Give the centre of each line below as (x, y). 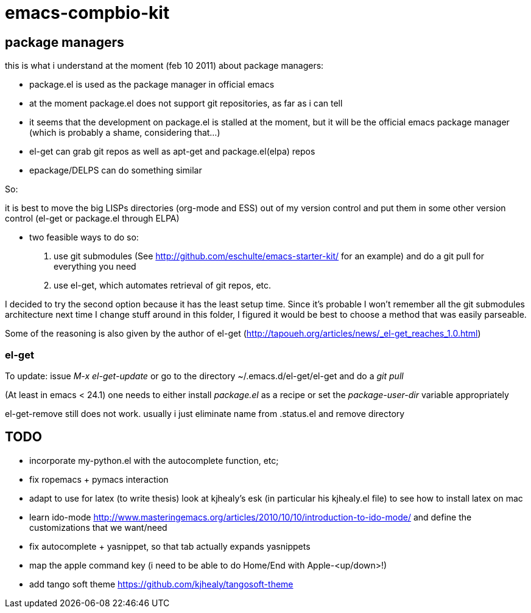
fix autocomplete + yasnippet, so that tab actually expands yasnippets (170, 546)
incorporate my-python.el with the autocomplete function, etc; (154, 460)
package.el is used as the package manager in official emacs (152, 85)
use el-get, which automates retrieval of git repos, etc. (163, 285)
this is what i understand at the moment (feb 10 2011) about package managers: (164, 66)
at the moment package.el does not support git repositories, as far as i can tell (186, 103)
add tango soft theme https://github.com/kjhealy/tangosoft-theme (161, 584)
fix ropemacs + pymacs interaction (99, 479)
